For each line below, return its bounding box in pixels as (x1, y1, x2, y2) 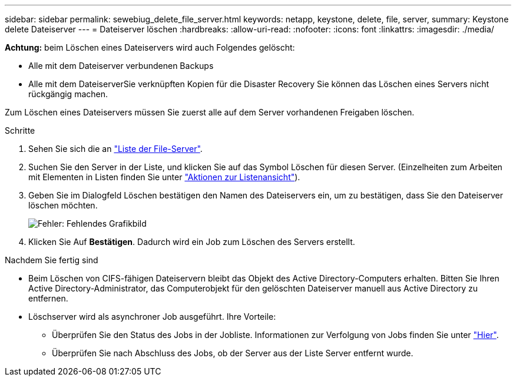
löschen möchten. (28, 200, 98, 210)
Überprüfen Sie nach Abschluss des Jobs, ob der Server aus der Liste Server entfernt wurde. (52, 348, 414, 358)
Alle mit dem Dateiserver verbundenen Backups (28, 61, 214, 71)
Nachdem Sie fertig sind (5, 255, 98, 265)
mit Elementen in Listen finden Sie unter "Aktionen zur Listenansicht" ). (28, 172, 300, 182)
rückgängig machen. (28, 89, 108, 99)
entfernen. (28, 293, 68, 303)
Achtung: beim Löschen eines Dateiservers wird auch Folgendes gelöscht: (5, 42, 295, 52)
